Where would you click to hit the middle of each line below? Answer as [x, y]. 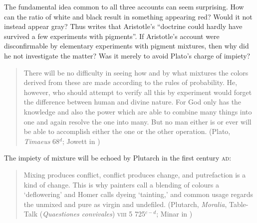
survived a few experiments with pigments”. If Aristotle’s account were [112, 36]
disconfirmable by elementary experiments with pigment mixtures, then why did [127, 46]
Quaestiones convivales [77, 214]
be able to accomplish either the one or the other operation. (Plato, [127, 131]
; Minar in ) [174, 214]
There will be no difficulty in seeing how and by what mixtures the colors [136, 72]
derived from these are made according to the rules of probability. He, [130, 82]
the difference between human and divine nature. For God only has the [132, 102]
